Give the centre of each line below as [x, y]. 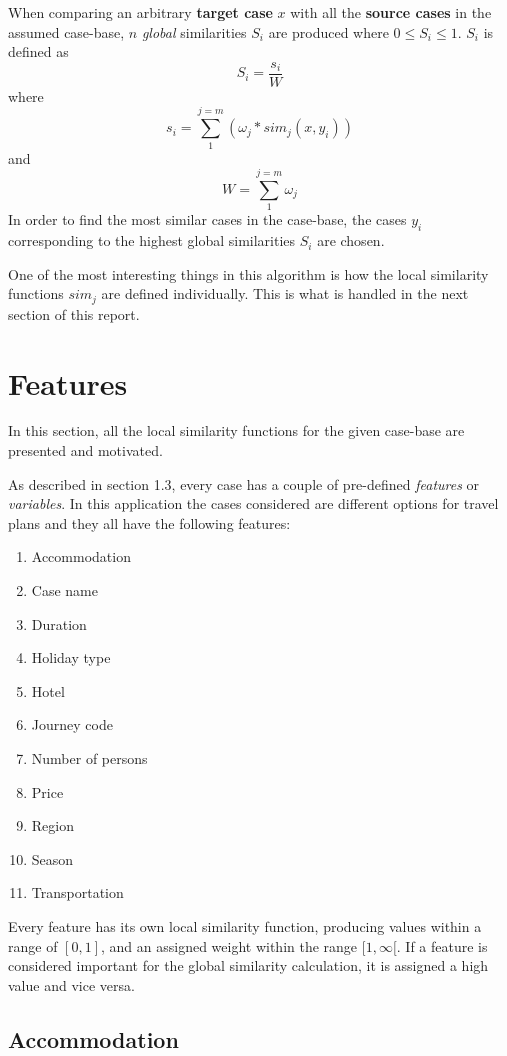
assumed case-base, [66, 31]
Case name [64, 590]
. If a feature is [442, 945]
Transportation [77, 892]
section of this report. [74, 313]
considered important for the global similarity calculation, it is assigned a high [248, 965]
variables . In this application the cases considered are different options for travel [253, 503]
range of [33, 945]
